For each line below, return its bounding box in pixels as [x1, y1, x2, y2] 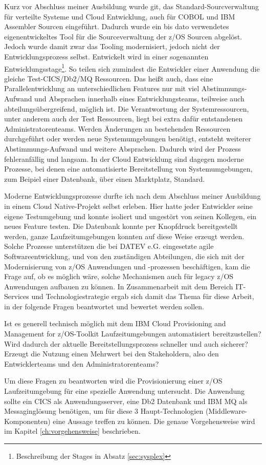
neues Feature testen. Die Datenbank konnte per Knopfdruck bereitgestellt [4, 221, 238, 231]
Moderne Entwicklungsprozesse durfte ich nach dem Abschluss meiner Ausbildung [4, 191, 261, 201]
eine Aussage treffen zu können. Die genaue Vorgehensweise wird [53, 415, 255, 426]
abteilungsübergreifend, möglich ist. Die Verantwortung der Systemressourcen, [4, 103, 249, 114]
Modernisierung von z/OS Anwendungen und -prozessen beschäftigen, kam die [4, 261, 250, 271]
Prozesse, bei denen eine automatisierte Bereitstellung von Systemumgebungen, [4, 163, 253, 174]
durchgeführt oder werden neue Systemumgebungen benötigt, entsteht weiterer [4, 133, 251, 144]
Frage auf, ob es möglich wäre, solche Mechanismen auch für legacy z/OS [4, 271, 234, 282]
